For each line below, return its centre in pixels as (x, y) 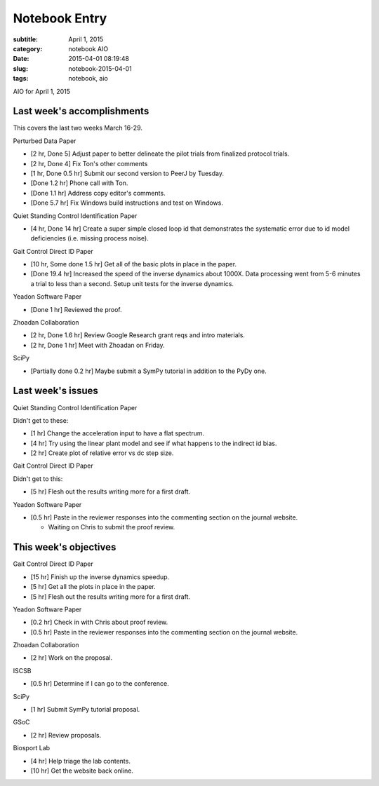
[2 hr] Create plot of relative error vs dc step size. (102, 453)
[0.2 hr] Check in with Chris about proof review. (99, 622)
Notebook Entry (60, 18)
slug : (20, 68)
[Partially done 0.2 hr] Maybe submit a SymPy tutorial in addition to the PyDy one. (148, 371)
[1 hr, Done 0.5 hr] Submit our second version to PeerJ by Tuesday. (127, 173)
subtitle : (26, 39)
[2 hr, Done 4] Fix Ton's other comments (89, 163)
